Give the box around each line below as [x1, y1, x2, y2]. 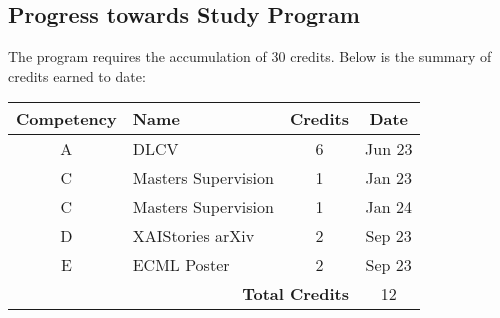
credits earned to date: [8, 65, 146, 86]
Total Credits [242, 282, 350, 306]
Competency [16, 107, 117, 131]
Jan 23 [365, 166, 412, 190]
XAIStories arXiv [132, 224, 255, 248]
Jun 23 [365, 137, 413, 161]
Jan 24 [365, 195, 412, 219]
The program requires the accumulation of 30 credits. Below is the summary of [8, 46, 492, 67]
